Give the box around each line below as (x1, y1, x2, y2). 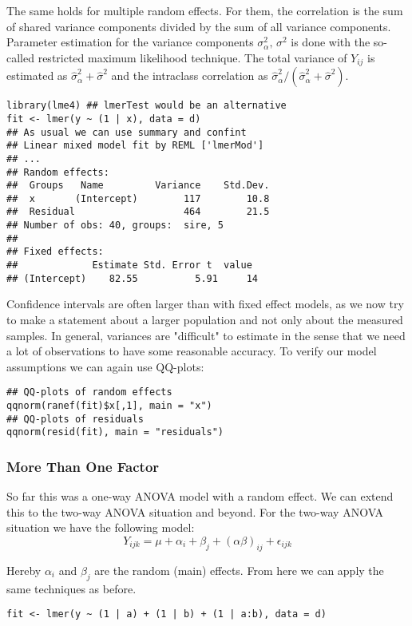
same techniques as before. (6, 580, 137, 596)
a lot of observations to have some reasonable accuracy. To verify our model (6, 343, 377, 359)
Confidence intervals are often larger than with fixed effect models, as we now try (6, 295, 404, 312)
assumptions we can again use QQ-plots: (6, 358, 204, 374)
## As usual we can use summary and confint (6, 126, 247, 138)
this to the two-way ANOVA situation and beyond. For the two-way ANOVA (6, 503, 384, 520)
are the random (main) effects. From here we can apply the (94, 561, 384, 578)
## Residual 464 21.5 (6, 206, 270, 218)
